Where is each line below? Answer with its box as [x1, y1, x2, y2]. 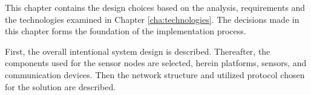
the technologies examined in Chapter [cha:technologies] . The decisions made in [5, 13, 300, 25]
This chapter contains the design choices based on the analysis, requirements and [5, 1, 306, 13]
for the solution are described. [5, 80, 116, 93]
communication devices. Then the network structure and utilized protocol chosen [5, 68, 305, 81]
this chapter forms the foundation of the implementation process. [5, 25, 246, 37]
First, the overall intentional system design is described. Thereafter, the [5, 44, 270, 57]
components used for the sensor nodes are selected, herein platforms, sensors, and [5, 57, 307, 69]
